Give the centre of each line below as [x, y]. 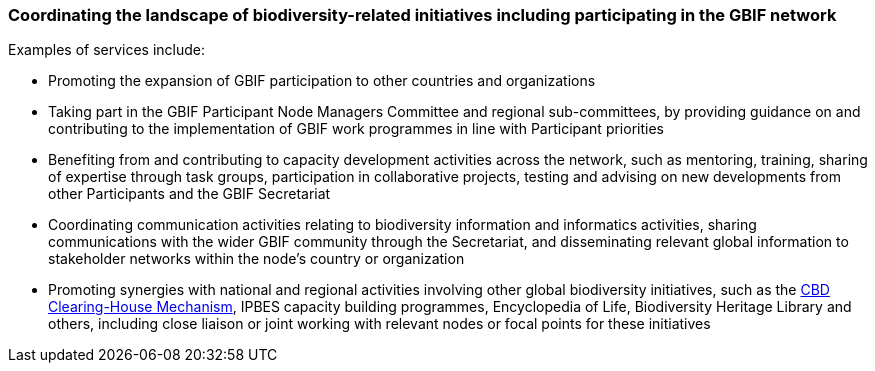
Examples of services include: [107, 50]
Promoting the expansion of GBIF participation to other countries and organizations [322, 81]
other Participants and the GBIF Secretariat [189, 194]
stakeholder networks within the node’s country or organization [256, 259]
